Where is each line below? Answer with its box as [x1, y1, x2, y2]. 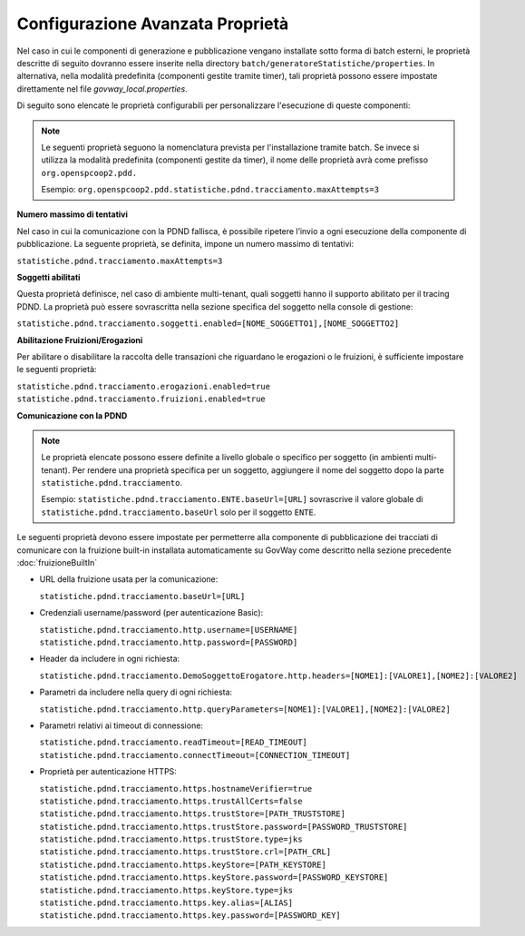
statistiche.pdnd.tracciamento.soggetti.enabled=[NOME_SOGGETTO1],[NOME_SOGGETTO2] [16, 319, 400, 329]
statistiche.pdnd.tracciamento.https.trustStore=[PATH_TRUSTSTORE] [39, 809, 346, 819]
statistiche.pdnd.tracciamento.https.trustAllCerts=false [39, 795, 303, 806]
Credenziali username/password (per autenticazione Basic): [39, 607, 264, 618]
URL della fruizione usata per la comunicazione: [39, 574, 219, 585]
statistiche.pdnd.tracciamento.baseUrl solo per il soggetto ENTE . [41, 507, 316, 517]
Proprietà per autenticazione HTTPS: [39, 766, 177, 777]
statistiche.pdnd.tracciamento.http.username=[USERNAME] [39, 625, 298, 635]
